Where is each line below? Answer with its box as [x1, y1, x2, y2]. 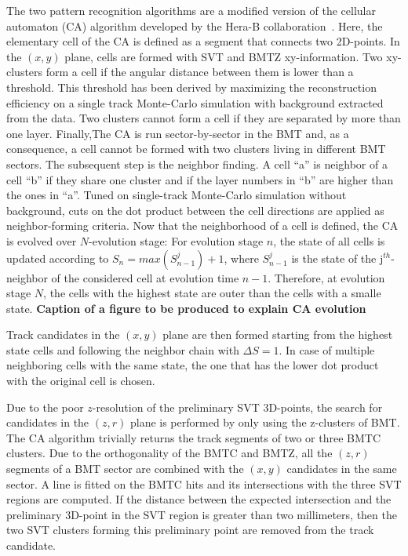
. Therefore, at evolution [268, 269, 385, 285]
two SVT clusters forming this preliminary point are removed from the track [6, 521, 374, 538]
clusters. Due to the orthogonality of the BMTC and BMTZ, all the [6, 445, 333, 461]
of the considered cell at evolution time [51, 269, 239, 285]
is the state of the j [291, 249, 384, 266]
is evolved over [6, 232, 77, 249]
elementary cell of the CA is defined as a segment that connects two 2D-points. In [6, 33, 400, 49]
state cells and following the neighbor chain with [6, 341, 239, 358]
